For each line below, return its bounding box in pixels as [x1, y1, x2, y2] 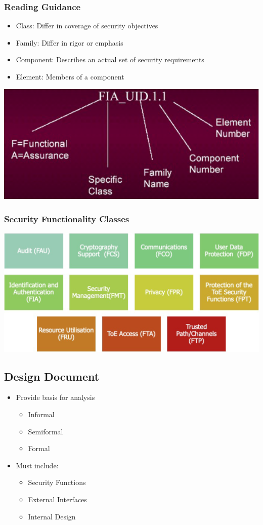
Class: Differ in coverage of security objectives [16, 20, 158, 31]
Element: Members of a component [16, 71, 124, 82]
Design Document [4, 368, 100, 384]
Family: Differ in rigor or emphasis [16, 37, 123, 48]
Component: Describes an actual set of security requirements [16, 54, 204, 65]
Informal [28, 409, 55, 419]
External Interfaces [28, 494, 87, 504]
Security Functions [28, 477, 86, 488]
